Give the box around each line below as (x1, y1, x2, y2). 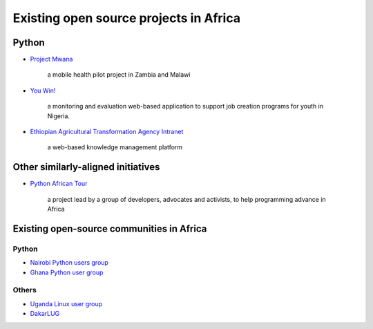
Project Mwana (30, 55, 73, 64)
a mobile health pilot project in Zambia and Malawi (47, 70, 191, 79)
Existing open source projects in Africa (12, 10, 241, 26)
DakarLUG (30, 310, 60, 318)
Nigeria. (47, 111, 70, 120)
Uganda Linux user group (30, 299, 103, 308)
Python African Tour (30, 180, 88, 188)
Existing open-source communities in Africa (12, 223, 207, 234)
